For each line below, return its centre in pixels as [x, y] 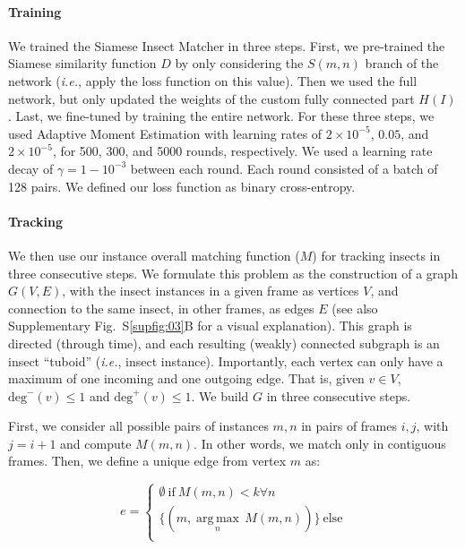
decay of [31, 168]
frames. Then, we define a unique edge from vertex [147, 461]
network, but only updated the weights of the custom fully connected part [211, 98]
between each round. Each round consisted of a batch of [284, 168]
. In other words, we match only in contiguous [320, 443]
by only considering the [239, 63]
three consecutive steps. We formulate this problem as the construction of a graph [233, 273]
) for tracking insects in [376, 255]
